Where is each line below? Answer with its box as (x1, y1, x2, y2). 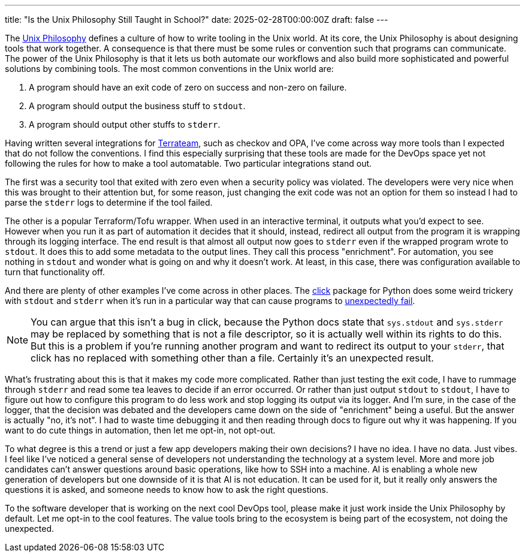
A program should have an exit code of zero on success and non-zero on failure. (29, 82, 347, 92)
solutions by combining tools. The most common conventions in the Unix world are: (5, 64, 334, 74)
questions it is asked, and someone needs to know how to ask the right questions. (5, 484, 328, 495)
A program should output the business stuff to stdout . (29, 101, 246, 111)
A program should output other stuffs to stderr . (29, 119, 221, 130)
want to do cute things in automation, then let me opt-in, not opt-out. (5, 425, 276, 435)
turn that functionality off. (5, 267, 105, 277)
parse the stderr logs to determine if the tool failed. (5, 197, 213, 207)
